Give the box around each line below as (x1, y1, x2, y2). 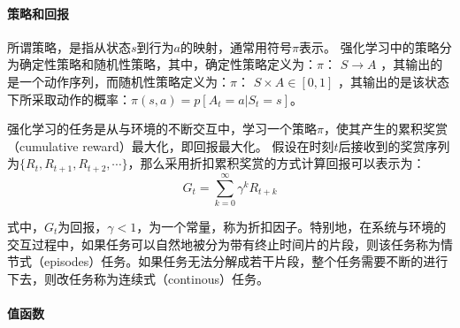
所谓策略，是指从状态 (7, 37, 131, 56)
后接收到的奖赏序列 (338, 136, 450, 155)
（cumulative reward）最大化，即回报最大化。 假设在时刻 (7, 136, 334, 155)
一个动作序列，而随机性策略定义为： (19, 72, 230, 90)
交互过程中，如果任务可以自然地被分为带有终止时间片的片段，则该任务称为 (7, 234, 441, 253)
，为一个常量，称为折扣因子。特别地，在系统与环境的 (136, 217, 447, 235)
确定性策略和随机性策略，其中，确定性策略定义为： (19, 55, 317, 73)
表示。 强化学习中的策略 (298, 37, 440, 56)
